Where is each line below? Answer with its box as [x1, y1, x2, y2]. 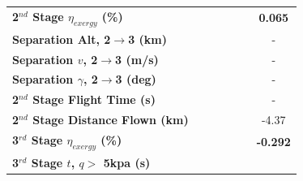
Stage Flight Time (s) [32, 91, 156, 108]
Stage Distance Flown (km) [32, 111, 189, 128]
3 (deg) [115, 71, 156, 88]
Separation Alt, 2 [12, 30, 111, 47]
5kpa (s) [103, 154, 151, 171]
